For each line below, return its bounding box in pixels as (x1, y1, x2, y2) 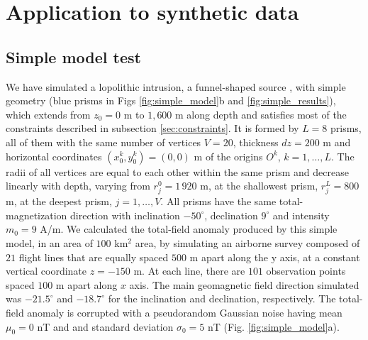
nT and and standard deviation (37, 319, 174, 334)
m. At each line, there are (133, 263, 245, 278)
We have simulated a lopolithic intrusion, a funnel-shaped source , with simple (6, 79, 346, 94)
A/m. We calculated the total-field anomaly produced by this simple (40, 221, 338, 236)
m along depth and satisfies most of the (175, 106, 347, 121)
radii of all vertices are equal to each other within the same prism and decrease (6, 164, 349, 179)
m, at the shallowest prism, (200, 178, 318, 193)
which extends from (6, 106, 91, 121)
